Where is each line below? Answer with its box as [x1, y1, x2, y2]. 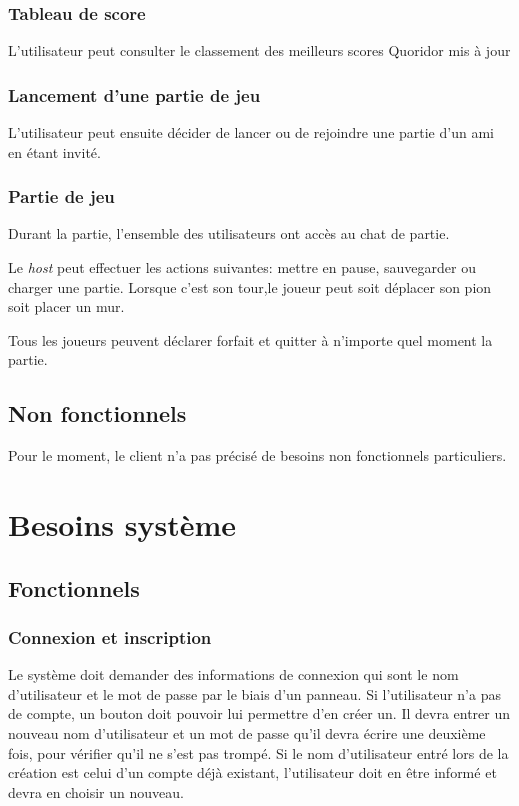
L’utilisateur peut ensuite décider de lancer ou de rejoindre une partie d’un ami [8, 122, 494, 143]
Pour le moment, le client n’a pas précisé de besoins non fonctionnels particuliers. [8, 445, 507, 466]
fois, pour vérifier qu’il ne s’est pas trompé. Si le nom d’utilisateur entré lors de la [8, 742, 509, 763]
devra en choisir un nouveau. [8, 781, 184, 802]
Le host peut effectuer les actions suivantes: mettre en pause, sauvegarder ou [8, 257, 476, 278]
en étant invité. [8, 141, 101, 162]
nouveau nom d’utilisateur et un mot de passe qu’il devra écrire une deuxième [8, 722, 486, 743]
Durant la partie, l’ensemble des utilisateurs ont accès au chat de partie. [8, 223, 450, 244]
